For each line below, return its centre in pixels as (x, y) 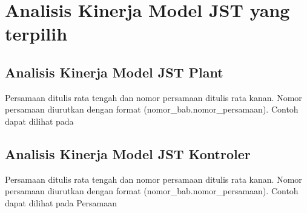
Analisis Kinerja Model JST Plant (114, 72)
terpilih (36, 34)
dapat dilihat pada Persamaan (61, 202)
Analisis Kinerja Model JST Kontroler (128, 153)
